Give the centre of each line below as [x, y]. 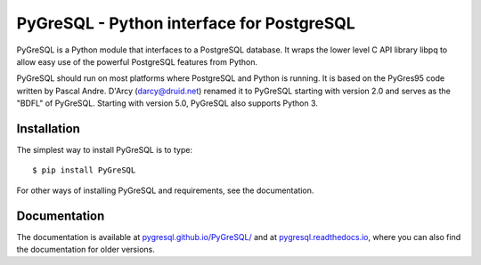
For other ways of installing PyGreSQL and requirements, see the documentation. [165, 190]
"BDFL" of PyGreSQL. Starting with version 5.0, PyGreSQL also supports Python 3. [167, 103]
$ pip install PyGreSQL [84, 170]
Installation [48, 128]
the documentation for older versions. [86, 250]
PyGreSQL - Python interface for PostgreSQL [186, 23]
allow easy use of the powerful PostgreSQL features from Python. [137, 61]
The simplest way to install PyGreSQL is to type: [105, 150]
